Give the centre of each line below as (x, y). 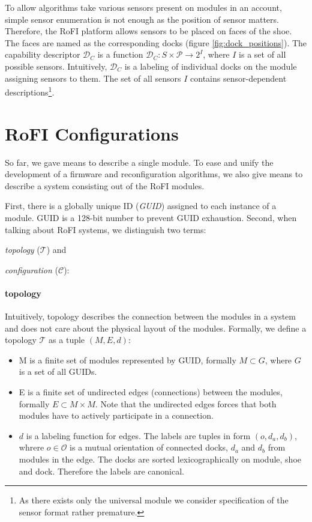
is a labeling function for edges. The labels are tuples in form (138, 435)
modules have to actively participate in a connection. (116, 415)
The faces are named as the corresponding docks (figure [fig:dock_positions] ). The (156, 42)
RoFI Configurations (92, 133)
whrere (31, 447)
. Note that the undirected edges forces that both (186, 403)
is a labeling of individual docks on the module (211, 66)
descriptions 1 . (30, 91)
